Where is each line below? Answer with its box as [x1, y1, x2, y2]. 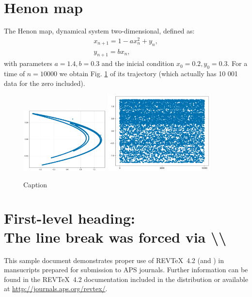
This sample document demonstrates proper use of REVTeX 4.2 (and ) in [4, 255, 224, 265]
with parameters [4, 58, 52, 68]
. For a [227, 58, 248, 68]
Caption [23, 179, 47, 189]
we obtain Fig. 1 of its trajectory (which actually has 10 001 [59, 68, 238, 79]
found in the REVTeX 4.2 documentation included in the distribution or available [4, 274, 248, 284]
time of [4, 68, 25, 79]
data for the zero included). [4, 78, 85, 88]
